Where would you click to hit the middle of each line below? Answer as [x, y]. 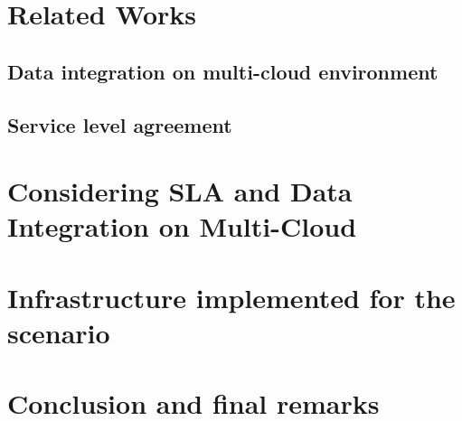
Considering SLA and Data [180, 191]
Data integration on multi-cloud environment [223, 71]
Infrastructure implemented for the [231, 297]
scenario [59, 332]
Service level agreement [120, 124]
